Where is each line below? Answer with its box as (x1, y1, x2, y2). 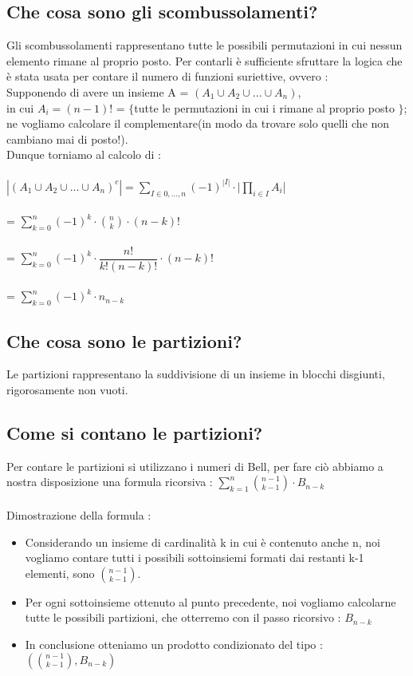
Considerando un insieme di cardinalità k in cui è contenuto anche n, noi (25, 533, 380, 550)
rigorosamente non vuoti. (6, 381, 128, 398)
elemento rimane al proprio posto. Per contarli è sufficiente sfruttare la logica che (6, 52, 403, 69)
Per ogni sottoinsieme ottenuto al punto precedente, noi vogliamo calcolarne (25, 593, 396, 610)
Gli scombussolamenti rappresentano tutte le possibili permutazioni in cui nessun (6, 37, 403, 53)
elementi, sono (25, 564, 95, 581)
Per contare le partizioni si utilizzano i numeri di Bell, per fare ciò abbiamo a (6, 457, 383, 474)
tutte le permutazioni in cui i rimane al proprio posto (134, 99, 395, 116)
